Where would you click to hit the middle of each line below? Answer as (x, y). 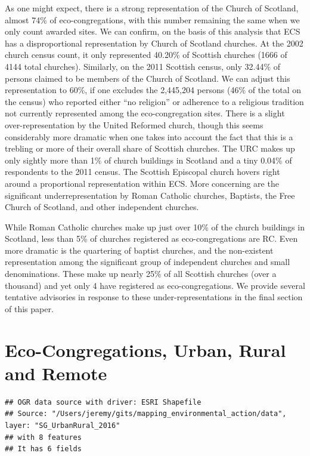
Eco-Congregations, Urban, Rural (145, 349)
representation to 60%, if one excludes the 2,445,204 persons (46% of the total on (153, 90)
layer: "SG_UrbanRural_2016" (63, 425)
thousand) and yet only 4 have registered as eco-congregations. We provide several (155, 285)
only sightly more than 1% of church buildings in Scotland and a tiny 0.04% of (148, 160)
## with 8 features (43, 437)
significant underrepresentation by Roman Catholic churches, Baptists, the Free (150, 195)
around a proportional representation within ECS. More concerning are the (142, 183)
